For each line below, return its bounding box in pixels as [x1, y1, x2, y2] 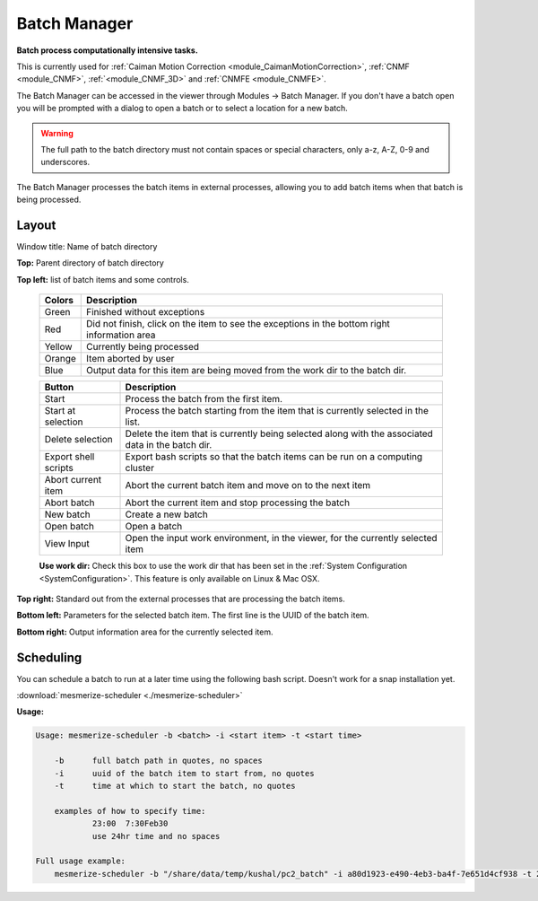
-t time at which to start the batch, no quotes [54, 781, 296, 791]
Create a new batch [125, 508, 208, 520]
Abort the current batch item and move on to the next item [125, 479, 371, 492]
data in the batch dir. [125, 439, 213, 451]
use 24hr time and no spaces [91, 831, 221, 841]
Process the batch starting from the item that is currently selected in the [125, 405, 430, 417]
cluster [125, 462, 154, 475]
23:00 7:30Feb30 [91, 818, 169, 829]
